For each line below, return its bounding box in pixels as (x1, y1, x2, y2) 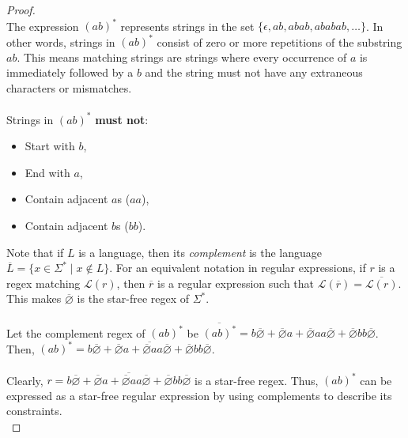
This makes (6, 290, 62, 307)
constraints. (6, 402, 62, 419)
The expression (6, 17, 79, 34)
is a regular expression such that (157, 274, 315, 291)
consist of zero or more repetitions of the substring (157, 33, 402, 50)
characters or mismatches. (6, 79, 132, 96)
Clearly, (6, 372, 43, 388)
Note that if (6, 244, 64, 260)
